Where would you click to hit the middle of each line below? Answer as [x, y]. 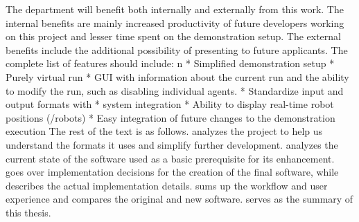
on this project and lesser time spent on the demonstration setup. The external [173, 36]
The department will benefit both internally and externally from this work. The [175, 9]
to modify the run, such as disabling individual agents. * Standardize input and [175, 90]
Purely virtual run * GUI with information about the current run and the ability [177, 76]
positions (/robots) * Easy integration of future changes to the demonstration [170, 117]
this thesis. [28, 212]
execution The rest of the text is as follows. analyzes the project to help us [164, 131]
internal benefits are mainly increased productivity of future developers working [175, 22]
